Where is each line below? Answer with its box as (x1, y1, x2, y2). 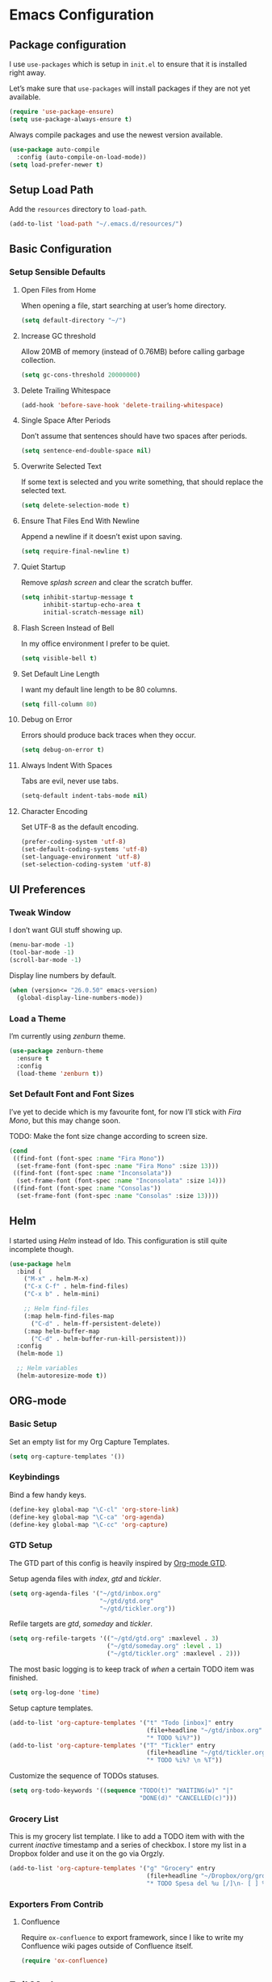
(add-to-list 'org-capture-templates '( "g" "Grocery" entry (9, 1865, 216, 1873)
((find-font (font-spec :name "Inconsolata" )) (12, 1170, 173, 1178)
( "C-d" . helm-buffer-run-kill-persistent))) (30, 1335, 186, 1343)
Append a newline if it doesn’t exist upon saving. (20, 532, 182, 542)
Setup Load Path (9, 183, 94, 196)
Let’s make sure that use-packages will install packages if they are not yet (9, 83, 251, 93)
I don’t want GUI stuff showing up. (9, 926, 123, 935)
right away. (9, 68, 47, 78)
